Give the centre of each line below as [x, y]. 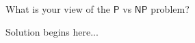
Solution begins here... [52, 31]
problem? [170, 9]
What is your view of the [58, 9]
